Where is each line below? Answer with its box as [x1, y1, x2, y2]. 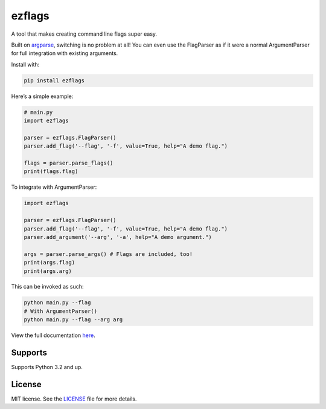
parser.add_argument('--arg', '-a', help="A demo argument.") [24, 234, 212, 240]
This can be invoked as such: [11, 283, 84, 290]
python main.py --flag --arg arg [24, 316, 123, 323]
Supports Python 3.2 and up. [11, 364, 83, 371]
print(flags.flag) [24, 168, 78, 175]
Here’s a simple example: [11, 93, 74, 100]
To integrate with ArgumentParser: [11, 183, 97, 191]
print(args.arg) [24, 267, 72, 275]
